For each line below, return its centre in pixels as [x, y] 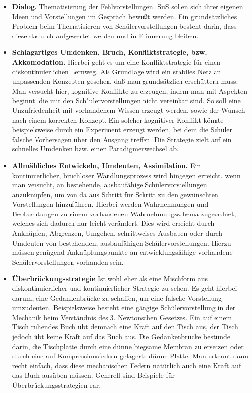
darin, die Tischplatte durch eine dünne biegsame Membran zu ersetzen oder [128, 346]
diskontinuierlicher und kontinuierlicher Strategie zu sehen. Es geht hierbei [125, 288]
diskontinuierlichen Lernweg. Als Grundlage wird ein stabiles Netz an [117, 71]
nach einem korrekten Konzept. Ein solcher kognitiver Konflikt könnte [118, 120]
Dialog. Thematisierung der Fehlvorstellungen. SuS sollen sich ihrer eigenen [127, 6]
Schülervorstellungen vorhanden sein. [68, 262]
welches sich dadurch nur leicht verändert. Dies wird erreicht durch [113, 223]
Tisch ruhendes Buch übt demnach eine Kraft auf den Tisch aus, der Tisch [125, 327]
